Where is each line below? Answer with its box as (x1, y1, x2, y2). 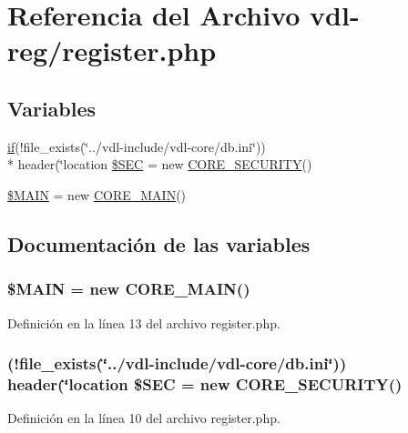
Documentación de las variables (7, 229, 311, 257)
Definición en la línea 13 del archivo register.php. (7, 313, 280, 332)
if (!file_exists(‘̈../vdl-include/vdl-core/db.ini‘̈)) (7, 136, 266, 156)
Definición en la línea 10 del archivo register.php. (7, 408, 280, 428)
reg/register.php (7, 32, 217, 69)
